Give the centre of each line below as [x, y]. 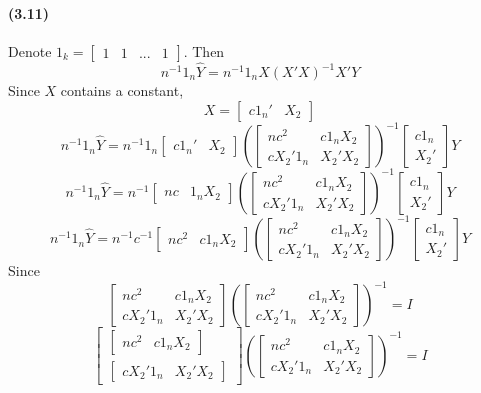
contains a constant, [122, 90]
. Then [204, 50]
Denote [30, 50]
